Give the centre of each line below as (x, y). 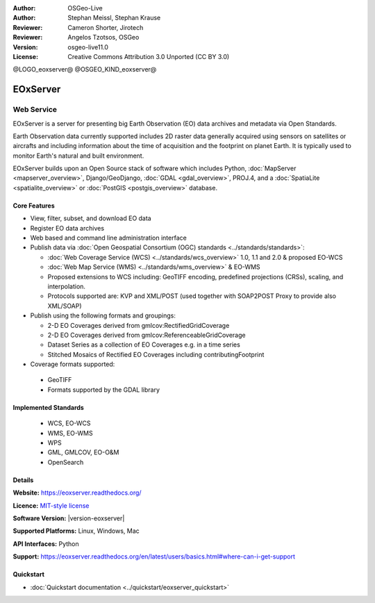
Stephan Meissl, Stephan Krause (114, 18)
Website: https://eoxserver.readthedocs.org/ (77, 493)
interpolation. (67, 286)
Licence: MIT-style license (51, 505)
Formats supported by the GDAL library (103, 390)
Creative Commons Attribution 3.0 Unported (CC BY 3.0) (149, 56)
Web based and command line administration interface (108, 238)
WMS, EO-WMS (70, 433)
